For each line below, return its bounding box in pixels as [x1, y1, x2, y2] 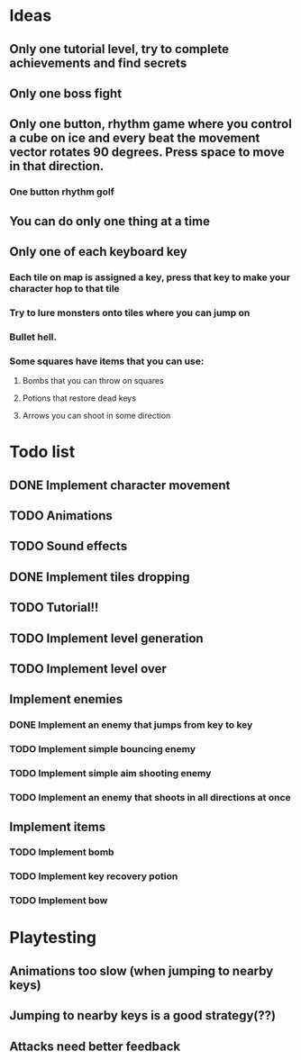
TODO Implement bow [9, 894, 108, 907]
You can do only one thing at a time [9, 213, 210, 229]
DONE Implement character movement [9, 477, 231, 493]
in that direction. [9, 159, 105, 174]
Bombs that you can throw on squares [22, 376, 164, 386]
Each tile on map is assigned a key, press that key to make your [9, 271, 291, 284]
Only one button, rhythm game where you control [9, 116, 293, 131]
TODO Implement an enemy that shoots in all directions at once [9, 792, 291, 804]
